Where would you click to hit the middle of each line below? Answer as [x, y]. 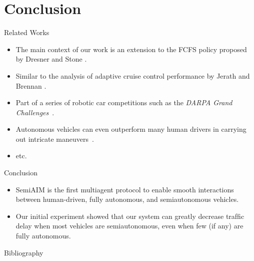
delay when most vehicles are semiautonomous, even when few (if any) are [129, 226]
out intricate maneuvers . [55, 139]
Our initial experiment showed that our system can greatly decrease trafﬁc [130, 216]
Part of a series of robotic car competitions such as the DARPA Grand [124, 102]
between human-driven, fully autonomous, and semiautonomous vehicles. [127, 199]
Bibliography [24, 252]
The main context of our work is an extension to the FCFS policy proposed [131, 49]
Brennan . [31, 85]
